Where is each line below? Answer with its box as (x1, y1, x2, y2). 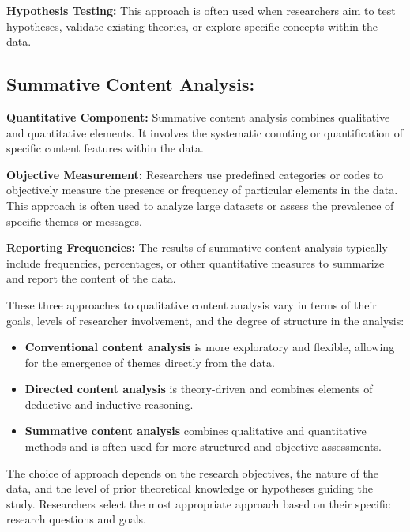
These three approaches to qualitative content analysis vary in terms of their (6, 296, 377, 313)
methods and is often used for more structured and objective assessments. (24, 438, 382, 455)
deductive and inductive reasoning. (24, 395, 194, 412)
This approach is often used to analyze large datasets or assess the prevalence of (6, 197, 394, 213)
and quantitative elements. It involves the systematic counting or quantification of (6, 124, 404, 140)
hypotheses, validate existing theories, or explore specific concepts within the (6, 17, 378, 34)
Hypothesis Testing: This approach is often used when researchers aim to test (6, 2, 396, 18)
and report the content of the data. (6, 270, 176, 287)
